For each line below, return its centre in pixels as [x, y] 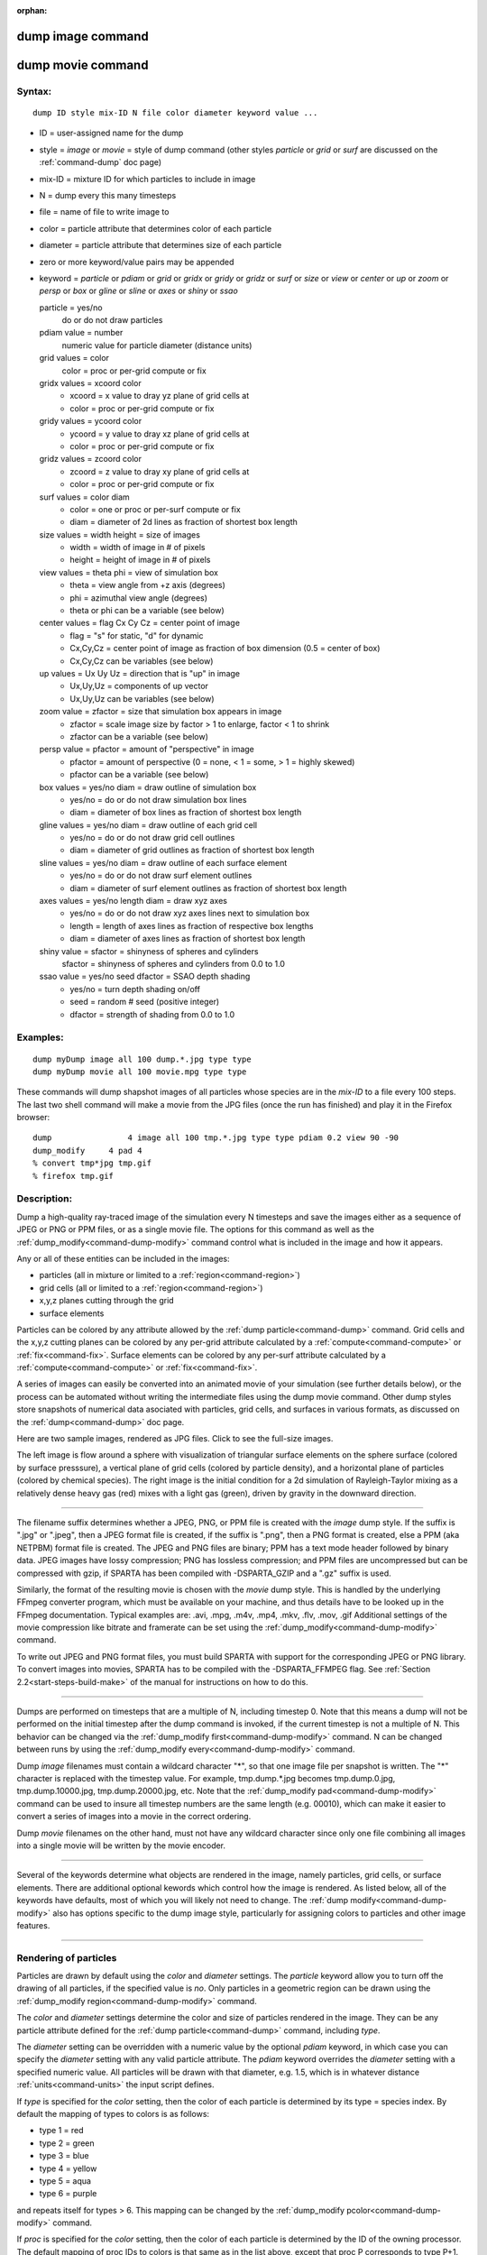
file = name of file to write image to [104, 212]
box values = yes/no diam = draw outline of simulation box [148, 787]
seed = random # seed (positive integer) [145, 1002]
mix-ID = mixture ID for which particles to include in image [147, 179]
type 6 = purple [68, 2194]
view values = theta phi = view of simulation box [129, 572]
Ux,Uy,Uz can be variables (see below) [142, 698]
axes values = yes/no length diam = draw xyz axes [133, 901]
